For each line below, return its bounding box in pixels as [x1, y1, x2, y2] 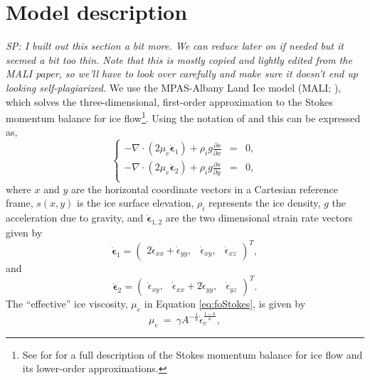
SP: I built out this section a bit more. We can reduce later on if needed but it [6, 38, 344, 53]
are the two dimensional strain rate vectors [165, 210, 353, 225]
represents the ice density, [208, 195, 321, 210]
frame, [6, 195, 33, 210]
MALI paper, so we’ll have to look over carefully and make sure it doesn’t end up [6, 66, 358, 81]
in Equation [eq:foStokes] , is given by [144, 296, 306, 311]
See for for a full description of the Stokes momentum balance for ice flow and [22, 347, 363, 362]
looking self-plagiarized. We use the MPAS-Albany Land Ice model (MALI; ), [6, 80, 342, 94]
